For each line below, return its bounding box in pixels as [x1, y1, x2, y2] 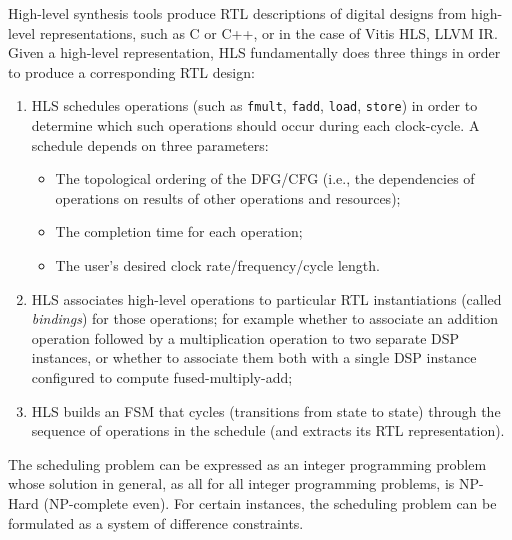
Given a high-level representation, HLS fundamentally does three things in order [8, 42, 501, 63]
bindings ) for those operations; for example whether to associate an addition [31, 308, 499, 329]
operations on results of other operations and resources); [55, 187, 401, 208]
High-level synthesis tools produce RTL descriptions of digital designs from [8, 3, 467, 23]
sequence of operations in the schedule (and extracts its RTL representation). [31, 420, 505, 441]
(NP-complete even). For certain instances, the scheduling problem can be [43, 492, 497, 513]
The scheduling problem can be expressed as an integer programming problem [8, 453, 487, 474]
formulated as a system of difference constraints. [8, 512, 304, 533]
